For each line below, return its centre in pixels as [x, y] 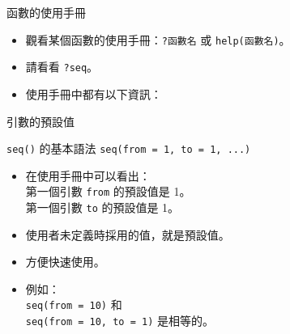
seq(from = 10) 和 [74, 304]
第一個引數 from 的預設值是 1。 [108, 191]
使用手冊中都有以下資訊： [94, 93]
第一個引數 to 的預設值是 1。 [102, 207]
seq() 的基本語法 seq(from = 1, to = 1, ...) [129, 148]
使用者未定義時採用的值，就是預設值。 [128, 234]
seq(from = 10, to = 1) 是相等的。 [119, 321]
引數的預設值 [41, 121]
